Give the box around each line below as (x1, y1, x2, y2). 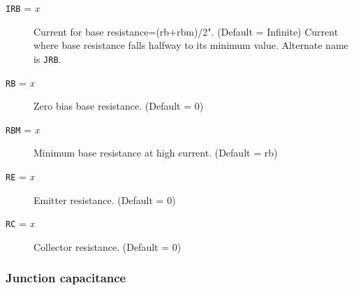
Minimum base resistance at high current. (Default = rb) (34, 145, 278, 160)
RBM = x (6, 122, 40, 136)
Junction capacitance (6, 269, 126, 287)
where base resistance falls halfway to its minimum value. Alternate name (34, 38, 348, 52)
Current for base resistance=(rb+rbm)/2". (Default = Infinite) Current (34, 24, 339, 38)
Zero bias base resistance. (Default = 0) (34, 99, 204, 113)
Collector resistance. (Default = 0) (34, 239, 182, 254)
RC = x (6, 216, 35, 231)
